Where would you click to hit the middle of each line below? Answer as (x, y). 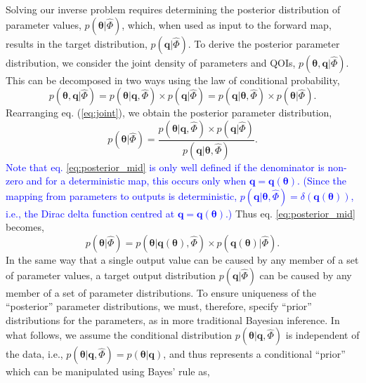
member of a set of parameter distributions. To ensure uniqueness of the (161, 292)
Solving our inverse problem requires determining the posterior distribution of (173, 9)
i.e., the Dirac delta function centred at (90, 213)
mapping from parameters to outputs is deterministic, (122, 195)
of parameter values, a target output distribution (111, 275)
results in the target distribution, (77, 43)
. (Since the (321, 181)
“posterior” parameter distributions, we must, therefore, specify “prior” (159, 306)
